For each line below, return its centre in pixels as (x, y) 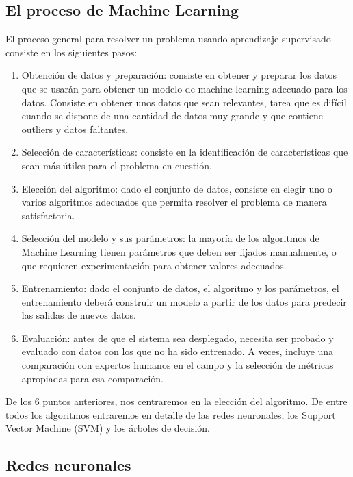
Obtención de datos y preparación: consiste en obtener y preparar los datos (179, 75)
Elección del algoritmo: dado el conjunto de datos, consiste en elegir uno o (177, 188)
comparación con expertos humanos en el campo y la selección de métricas (178, 365)
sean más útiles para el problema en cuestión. (117, 165)
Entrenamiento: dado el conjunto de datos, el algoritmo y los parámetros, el (180, 288)
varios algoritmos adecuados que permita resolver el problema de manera (174, 202)
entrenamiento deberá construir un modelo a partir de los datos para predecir (184, 301)
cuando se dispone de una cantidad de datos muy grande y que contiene (172, 115)
